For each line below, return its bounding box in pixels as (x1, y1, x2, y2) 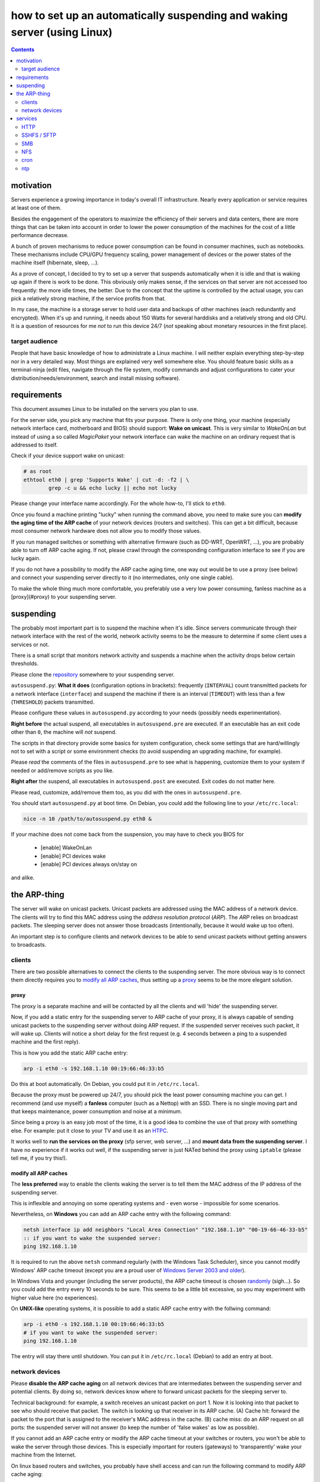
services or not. (11, 641, 50, 648)
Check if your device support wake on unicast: (11, 452, 125, 459)
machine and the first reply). (11, 1038, 80, 1046)
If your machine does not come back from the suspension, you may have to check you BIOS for (11, 831, 244, 838)
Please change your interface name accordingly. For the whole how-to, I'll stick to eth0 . (11, 500, 226, 507)
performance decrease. (11, 232, 69, 239)
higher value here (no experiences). (11, 1294, 98, 1301)
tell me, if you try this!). (11, 1154, 68, 1161)
